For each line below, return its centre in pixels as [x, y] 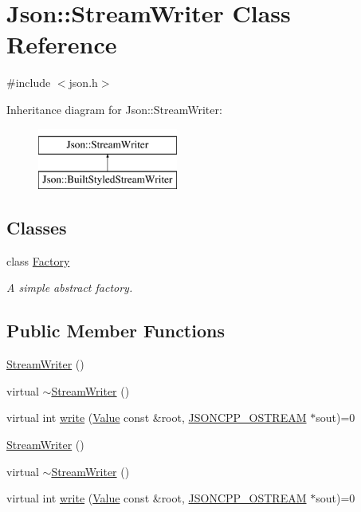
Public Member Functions [116, 331]
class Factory [38, 260]
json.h [83, 83]
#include [29, 83]
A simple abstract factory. [70, 288]
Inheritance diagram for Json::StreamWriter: [114, 109]
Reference [62, 44]
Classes [37, 228]
